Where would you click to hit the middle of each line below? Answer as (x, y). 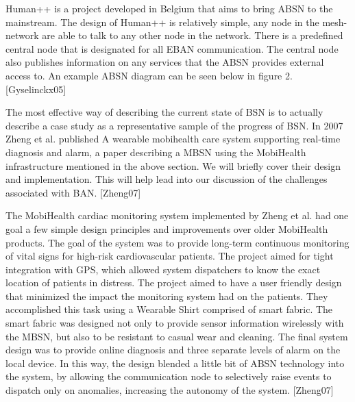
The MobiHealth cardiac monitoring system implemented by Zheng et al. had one (177, 215)
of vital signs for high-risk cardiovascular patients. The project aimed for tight (170, 256)
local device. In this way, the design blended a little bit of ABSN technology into (175, 363)
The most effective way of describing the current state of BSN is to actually (164, 112)
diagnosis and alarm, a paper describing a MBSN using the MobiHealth (156, 152)
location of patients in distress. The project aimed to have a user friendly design (174, 282)
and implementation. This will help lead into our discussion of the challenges (167, 179)
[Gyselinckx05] (36, 89)
